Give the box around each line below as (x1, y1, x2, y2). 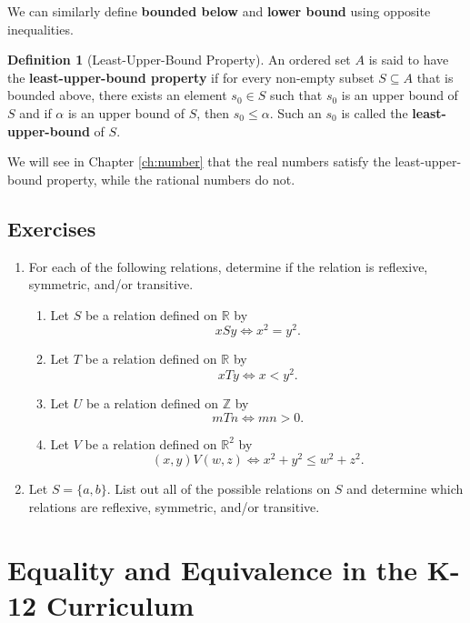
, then (196, 103, 230, 122)
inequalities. (7, 19, 74, 38)
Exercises (7, 214, 96, 242)
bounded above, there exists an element (7, 85, 227, 105)
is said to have (368, 50, 449, 69)
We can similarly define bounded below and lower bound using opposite (7, 2, 431, 20)
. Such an (269, 103, 322, 122)
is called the (341, 103, 408, 122)
